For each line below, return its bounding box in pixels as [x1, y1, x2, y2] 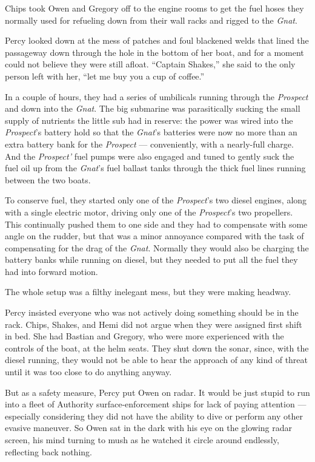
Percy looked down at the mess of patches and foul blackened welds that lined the [5, 34, 309, 47]
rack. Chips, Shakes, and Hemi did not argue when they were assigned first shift [5, 318, 302, 330]
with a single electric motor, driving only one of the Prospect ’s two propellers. [5, 205, 293, 218]
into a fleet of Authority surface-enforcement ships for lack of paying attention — [5, 398, 307, 410]
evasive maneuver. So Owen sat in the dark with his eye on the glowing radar [5, 421, 293, 434]
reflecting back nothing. [5, 445, 92, 458]
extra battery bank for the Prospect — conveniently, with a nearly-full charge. [5, 137, 294, 150]
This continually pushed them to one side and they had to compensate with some [5, 217, 308, 230]
